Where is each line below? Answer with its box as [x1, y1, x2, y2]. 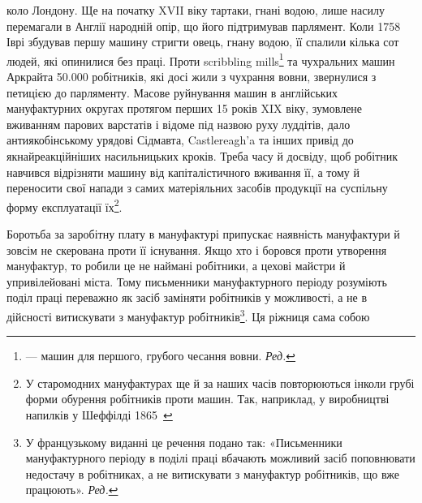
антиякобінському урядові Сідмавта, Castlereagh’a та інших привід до [6, 131, 354, 148]
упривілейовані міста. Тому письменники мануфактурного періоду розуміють [6, 273, 387, 290]
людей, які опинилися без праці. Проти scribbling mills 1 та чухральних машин [6, 49, 395, 69]
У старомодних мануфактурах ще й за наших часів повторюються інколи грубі [25, 374, 415, 391]
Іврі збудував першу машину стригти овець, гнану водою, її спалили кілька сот [6, 33, 399, 50]
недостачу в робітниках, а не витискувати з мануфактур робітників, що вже [25, 465, 399, 482]
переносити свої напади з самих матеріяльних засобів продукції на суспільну [6, 179, 388, 196]
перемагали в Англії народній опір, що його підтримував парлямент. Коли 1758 [6, 17, 401, 34]
